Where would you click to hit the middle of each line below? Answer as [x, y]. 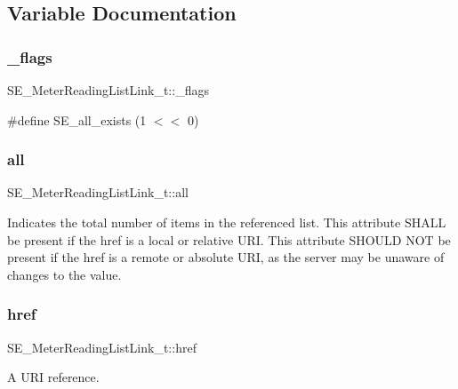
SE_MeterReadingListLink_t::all [98, 192]
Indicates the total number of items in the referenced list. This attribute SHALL [227, 222]
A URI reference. [53, 377]
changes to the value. [64, 274]
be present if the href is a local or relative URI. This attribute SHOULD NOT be [229, 239]
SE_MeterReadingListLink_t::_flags [108, 90]
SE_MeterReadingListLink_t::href [102, 347]
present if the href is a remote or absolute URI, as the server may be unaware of [226, 257]
